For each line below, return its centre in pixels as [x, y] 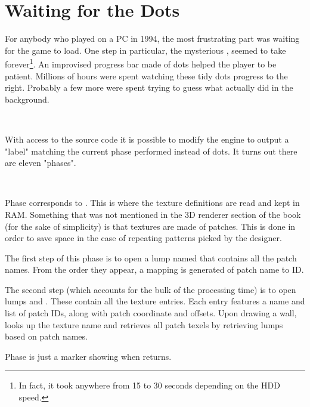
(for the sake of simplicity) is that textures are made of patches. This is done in [150, 226]
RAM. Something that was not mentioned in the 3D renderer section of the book [153, 214]
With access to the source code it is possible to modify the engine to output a [147, 139]
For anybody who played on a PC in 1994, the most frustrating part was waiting [152, 38]
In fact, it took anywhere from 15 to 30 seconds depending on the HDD [149, 385]
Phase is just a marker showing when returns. [88, 356]
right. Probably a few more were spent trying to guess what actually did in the [149, 87]
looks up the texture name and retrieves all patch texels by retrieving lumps [144, 324]
